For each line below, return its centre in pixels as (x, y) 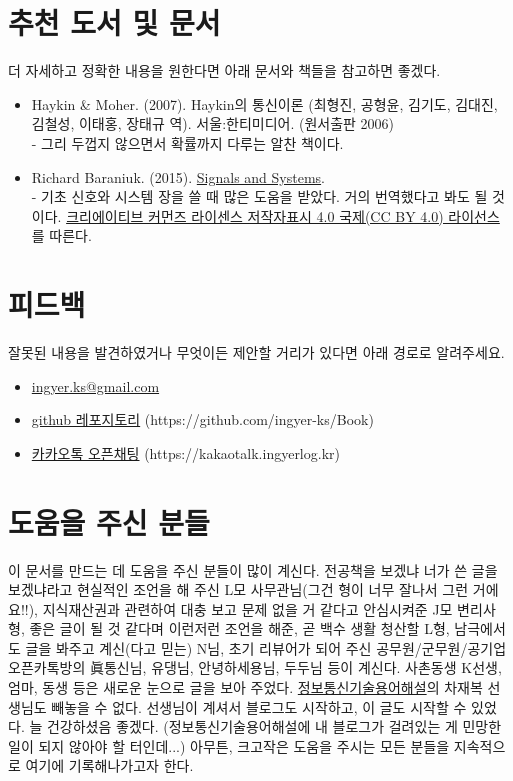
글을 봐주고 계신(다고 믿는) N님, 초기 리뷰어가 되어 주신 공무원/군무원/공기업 (266, 647)
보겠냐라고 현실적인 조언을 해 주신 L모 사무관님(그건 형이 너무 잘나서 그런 (238, 589)
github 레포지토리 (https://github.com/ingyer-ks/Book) (202, 419)
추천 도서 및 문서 (114, 22)
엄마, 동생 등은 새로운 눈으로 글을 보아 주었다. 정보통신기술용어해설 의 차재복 (245, 687)
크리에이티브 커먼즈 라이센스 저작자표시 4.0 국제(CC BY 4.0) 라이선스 (283, 215)
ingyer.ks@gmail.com (95, 385)
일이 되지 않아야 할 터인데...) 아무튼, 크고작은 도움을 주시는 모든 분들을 (229, 745)
